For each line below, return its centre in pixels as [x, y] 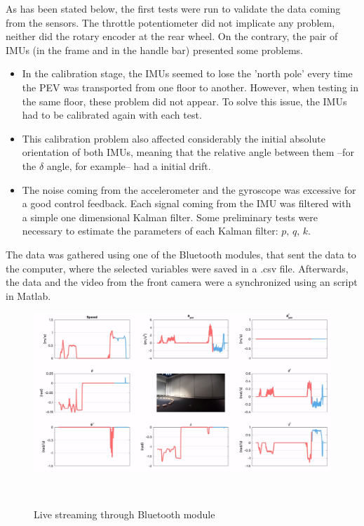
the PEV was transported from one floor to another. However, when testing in [190, 87]
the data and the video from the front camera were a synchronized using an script [182, 282]
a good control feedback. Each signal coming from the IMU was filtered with [187, 203]
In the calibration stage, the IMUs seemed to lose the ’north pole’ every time [187, 73]
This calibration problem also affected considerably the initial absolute [174, 138]
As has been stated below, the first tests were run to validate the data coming [173, 8]
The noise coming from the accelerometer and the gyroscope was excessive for [189, 189]
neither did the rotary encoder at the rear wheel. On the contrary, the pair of [172, 36]
